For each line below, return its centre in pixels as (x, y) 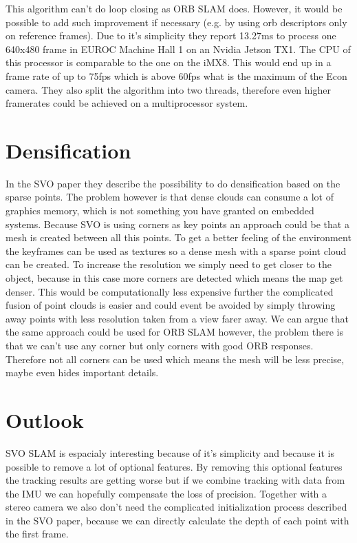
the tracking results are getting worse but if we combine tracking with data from (175, 480)
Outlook (45, 419)
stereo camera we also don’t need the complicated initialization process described (176, 507)
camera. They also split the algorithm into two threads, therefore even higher (168, 89)
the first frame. (37, 534)
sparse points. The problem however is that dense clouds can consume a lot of (170, 197)
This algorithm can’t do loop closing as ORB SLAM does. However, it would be (174, 8)
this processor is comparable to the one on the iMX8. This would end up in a (169, 62)
